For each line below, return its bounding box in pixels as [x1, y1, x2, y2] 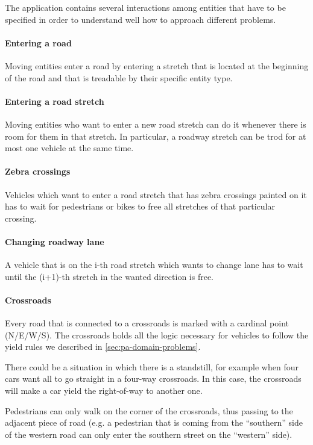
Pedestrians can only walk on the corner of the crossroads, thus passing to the [5, 404, 293, 417]
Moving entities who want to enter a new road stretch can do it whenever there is [5, 117, 306, 130]
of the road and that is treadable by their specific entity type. [5, 71, 233, 84]
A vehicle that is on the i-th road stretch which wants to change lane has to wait [5, 258, 303, 271]
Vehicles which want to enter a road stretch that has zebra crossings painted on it [5, 188, 307, 201]
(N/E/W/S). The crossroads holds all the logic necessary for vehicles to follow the [5, 328, 309, 341]
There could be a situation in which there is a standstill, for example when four [5, 360, 299, 373]
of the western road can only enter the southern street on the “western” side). [5, 428, 292, 440]
